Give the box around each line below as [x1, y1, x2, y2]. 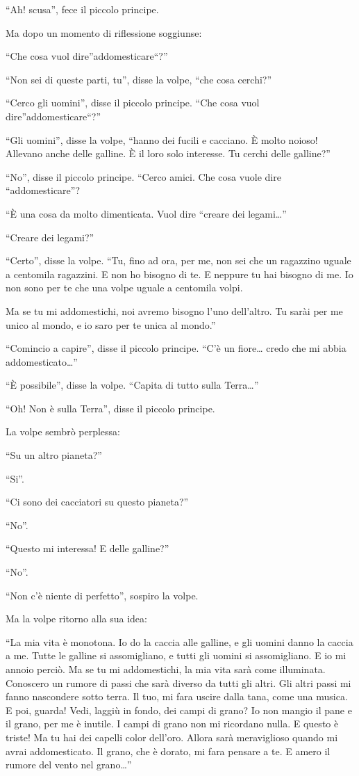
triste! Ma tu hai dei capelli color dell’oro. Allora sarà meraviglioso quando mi [6, 729, 338, 744]
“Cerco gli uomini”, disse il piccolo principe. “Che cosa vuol [6, 95, 260, 110]
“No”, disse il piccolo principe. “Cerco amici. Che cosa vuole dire [6, 169, 281, 184]
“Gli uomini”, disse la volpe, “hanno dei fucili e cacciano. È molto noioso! [6, 132, 318, 147]
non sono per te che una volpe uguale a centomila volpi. [6, 280, 243, 295]
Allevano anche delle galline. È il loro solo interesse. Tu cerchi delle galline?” [6, 146, 331, 161]
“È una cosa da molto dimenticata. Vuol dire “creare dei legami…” [6, 206, 287, 220]
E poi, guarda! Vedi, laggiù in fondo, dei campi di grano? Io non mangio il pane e [6, 702, 352, 717]
